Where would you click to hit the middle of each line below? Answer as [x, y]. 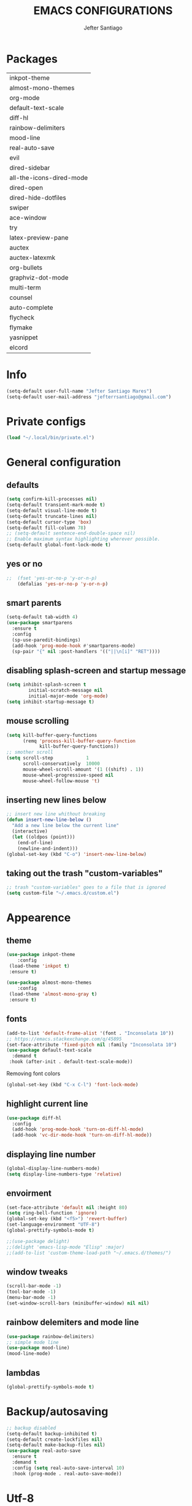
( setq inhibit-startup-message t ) [51, 702]
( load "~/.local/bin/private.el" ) [51, 438]
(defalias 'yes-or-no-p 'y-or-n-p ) [63, 584]
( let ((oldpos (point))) [44, 837]
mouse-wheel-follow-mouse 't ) [61, 781]
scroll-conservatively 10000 [61, 764]
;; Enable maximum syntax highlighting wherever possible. [83, 539]
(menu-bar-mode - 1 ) [31, 1298]
